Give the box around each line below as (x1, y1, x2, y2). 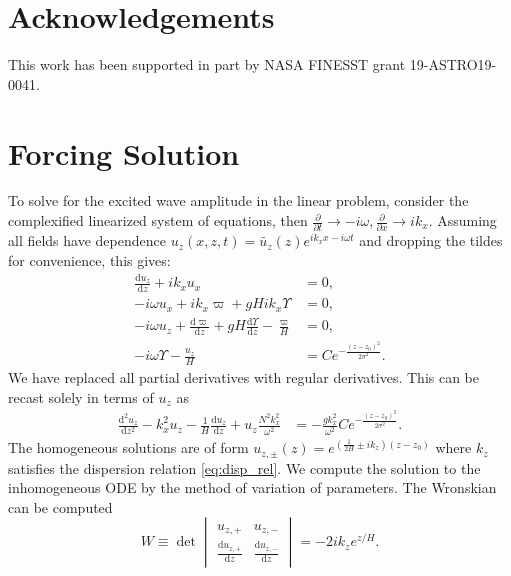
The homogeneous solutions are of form (8, 437, 249, 458)
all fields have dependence (8, 230, 166, 251)
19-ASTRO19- (409, 54, 497, 75)
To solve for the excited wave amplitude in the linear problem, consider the (8, 190, 469, 211)
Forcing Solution (8, 132, 240, 173)
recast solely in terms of (8, 386, 154, 407)
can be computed (8, 496, 113, 517)
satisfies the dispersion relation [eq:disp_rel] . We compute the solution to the (8, 457, 481, 478)
